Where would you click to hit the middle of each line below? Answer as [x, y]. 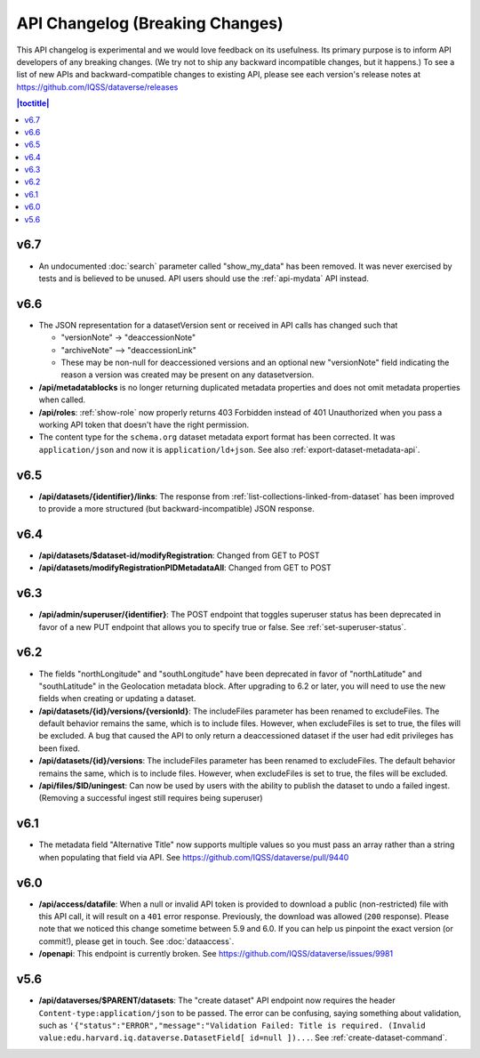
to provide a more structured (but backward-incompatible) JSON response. [176, 509]
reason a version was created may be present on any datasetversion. [188, 375]
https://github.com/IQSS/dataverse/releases [97, 87]
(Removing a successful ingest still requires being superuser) [151, 798]
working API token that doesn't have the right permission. [144, 424]
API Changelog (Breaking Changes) [150, 23]
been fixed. [59, 748]
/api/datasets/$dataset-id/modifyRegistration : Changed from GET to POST [179, 555]
